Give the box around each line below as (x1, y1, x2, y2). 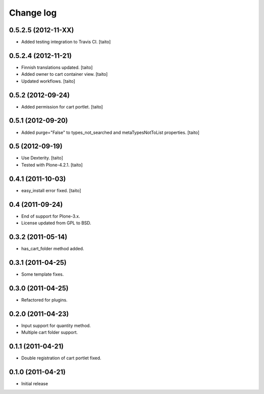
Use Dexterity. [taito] (21, 155, 64, 161)
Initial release (21, 380, 48, 386)
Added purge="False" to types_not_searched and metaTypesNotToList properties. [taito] (21, 130, 200, 135)
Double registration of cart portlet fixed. (21, 355, 101, 361)
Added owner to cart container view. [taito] (21, 71, 108, 77)
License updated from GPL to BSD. (21, 220, 91, 226)
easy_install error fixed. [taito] (21, 187, 82, 193)
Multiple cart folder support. (21, 329, 78, 335)
